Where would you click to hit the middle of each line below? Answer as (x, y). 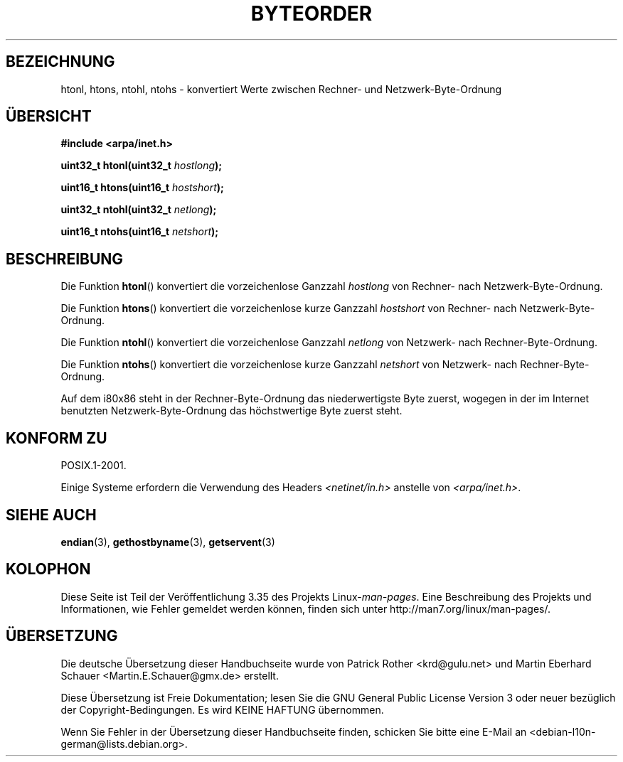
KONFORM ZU (57, 438)
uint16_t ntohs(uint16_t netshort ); (140, 232)
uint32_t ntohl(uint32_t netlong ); (139, 210)
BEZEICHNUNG (60, 62)
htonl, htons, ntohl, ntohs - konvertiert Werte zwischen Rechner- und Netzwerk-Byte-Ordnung (281, 89)
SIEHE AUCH (51, 515)
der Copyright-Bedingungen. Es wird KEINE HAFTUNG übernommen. (222, 709)
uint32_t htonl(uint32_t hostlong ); (142, 166)
